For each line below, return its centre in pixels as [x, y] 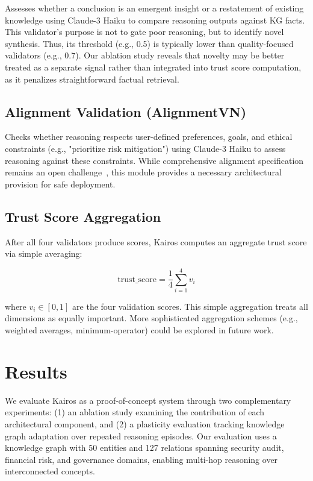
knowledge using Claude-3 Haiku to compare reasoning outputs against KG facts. [155, 20]
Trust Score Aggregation [83, 216]
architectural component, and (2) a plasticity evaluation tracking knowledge [145, 423]
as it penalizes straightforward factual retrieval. [92, 79]
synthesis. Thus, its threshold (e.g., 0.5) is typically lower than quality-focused [149, 43]
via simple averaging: [44, 253]
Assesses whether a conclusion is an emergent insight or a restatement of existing [154, 8]
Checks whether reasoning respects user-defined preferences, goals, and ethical [149, 137]
